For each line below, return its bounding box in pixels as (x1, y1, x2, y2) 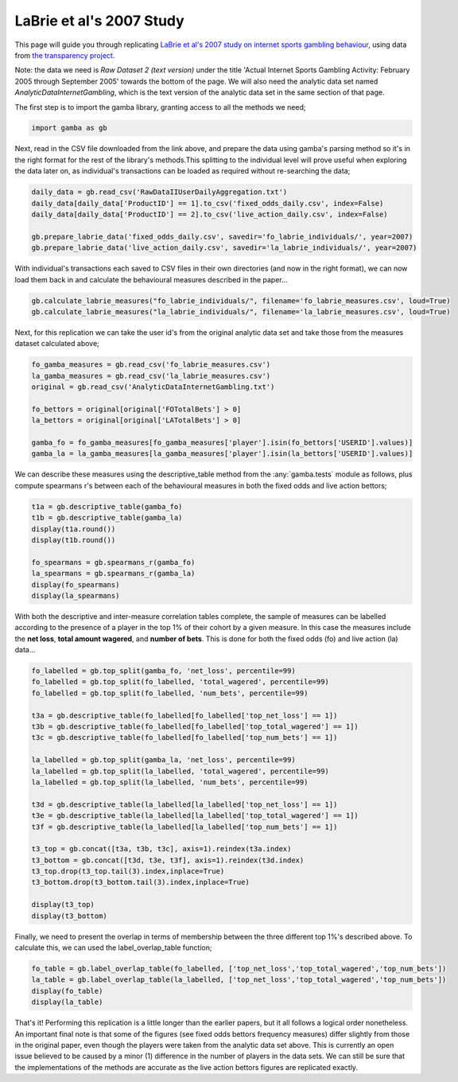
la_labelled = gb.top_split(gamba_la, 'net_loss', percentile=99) (31, 756, 296, 765)
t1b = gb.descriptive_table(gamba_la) (31, 513, 183, 523)
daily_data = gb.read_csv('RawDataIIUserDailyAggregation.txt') (31, 188, 288, 197)
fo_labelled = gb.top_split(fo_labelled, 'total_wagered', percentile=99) (31, 677, 330, 687)
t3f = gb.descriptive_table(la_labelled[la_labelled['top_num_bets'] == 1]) (31, 822, 338, 831)
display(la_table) (31, 998, 103, 1006)
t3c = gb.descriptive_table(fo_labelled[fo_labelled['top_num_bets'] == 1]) (31, 733, 338, 742)
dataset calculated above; (14, 339, 99, 348)
